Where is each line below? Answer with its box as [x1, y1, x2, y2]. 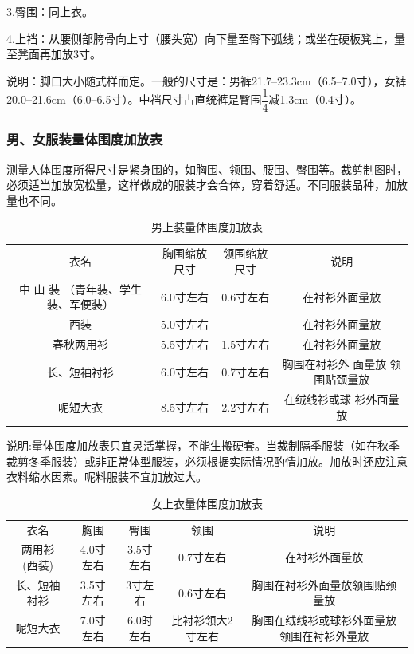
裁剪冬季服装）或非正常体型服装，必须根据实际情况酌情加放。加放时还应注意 [6, 452, 408, 469]
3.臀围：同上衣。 [6, 3, 93, 19]
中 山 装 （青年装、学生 [18, 280, 142, 297]
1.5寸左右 [221, 336, 270, 352]
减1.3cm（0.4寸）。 [268, 91, 362, 108]
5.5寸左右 [161, 336, 209, 352]
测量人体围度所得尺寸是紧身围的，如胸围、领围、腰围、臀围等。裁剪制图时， [6, 160, 408, 177]
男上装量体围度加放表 [151, 219, 263, 235]
